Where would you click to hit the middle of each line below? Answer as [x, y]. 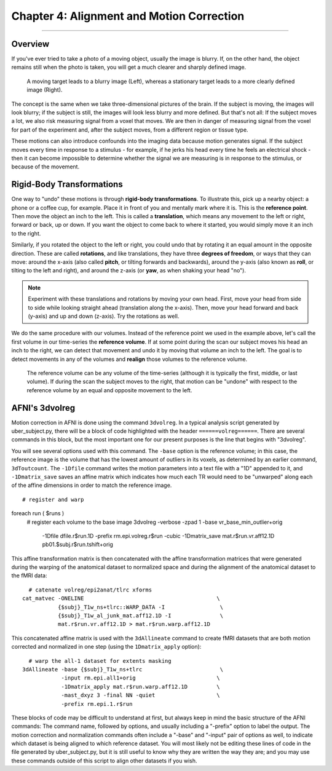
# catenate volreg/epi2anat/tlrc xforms [90, 590]
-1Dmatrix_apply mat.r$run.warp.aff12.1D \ [141, 686]
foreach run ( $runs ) [38, 513]
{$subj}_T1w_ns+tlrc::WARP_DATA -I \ [140, 607]
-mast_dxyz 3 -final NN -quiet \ [141, 695]
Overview [30, 44]
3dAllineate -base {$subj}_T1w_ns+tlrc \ [123, 669]
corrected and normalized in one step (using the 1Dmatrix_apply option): [106, 647]
